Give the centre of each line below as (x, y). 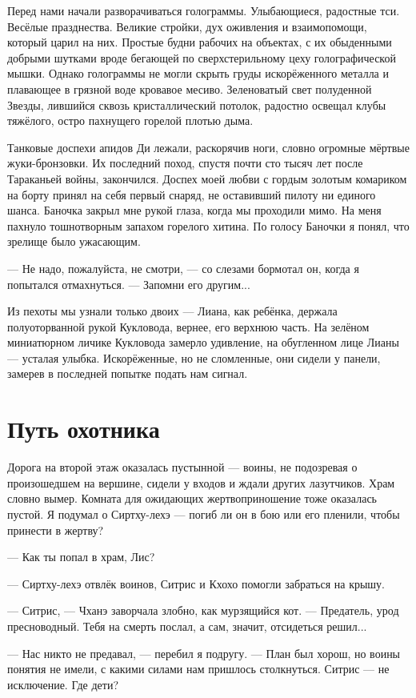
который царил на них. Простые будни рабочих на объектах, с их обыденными (200, 42)
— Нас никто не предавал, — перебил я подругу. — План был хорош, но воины (204, 653)
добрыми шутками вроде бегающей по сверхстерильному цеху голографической (202, 57)
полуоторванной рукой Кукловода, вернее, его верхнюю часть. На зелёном (188, 326)
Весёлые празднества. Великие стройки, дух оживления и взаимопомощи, (187, 26)
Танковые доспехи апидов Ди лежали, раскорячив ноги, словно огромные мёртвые (208, 147)
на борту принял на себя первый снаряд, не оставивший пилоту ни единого (192, 194)
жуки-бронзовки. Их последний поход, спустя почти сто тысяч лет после (185, 163)
